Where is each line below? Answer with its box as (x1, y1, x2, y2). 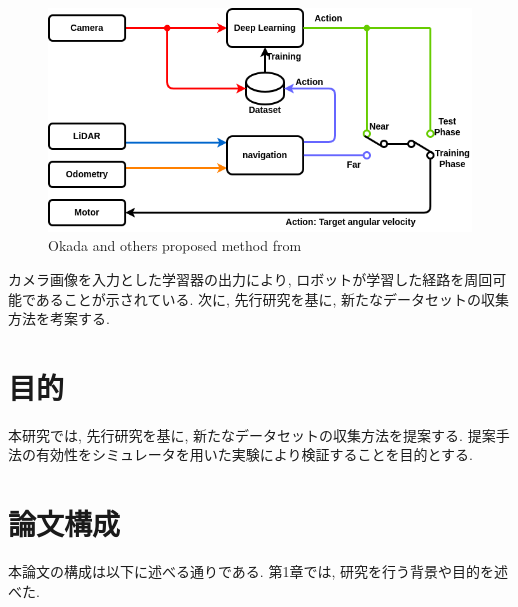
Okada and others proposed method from (48, 235, 302, 256)
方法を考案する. (8, 308, 110, 329)
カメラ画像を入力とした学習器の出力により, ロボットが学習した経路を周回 (8, 268, 493, 289)
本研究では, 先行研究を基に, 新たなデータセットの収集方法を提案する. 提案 (8, 424, 496, 445)
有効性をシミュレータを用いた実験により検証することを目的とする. (35, 444, 473, 465)
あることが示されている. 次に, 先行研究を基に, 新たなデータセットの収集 (35, 288, 510, 309)
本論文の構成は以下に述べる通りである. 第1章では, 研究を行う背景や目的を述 (8, 561, 508, 582)
